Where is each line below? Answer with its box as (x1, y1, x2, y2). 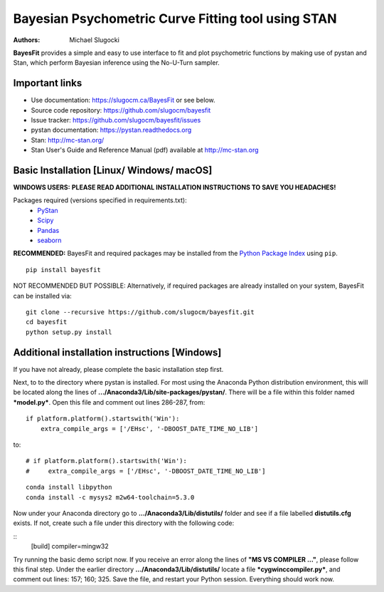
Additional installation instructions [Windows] (13, 346, 222, 358)
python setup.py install (26, 328, 112, 336)
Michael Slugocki (69, 36, 120, 44)
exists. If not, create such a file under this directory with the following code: (13, 519, 235, 527)
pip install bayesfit (26, 266, 101, 274)
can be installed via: (13, 291, 73, 300)
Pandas (37, 226, 60, 234)
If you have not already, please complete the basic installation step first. (13, 365, 224, 373)
